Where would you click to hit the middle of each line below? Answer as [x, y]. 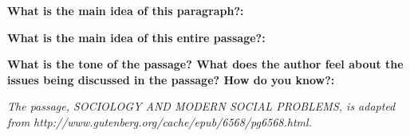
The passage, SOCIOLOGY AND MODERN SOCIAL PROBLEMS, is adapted [201, 106]
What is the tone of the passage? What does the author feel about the [205, 64]
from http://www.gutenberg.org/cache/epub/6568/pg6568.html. [160, 121]
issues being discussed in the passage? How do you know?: [171, 79]
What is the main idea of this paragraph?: [126, 10]
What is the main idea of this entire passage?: [136, 37]
